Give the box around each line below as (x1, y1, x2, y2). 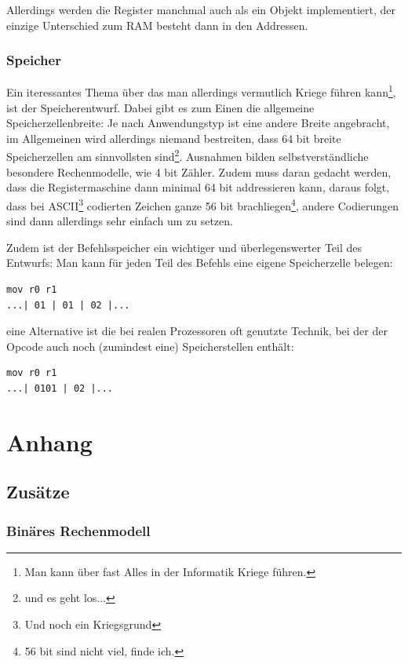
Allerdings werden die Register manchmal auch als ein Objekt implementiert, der (6, 2, 396, 17)
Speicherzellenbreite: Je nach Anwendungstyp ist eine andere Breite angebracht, (6, 115, 390, 131)
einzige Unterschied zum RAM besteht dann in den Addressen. (6, 16, 308, 33)
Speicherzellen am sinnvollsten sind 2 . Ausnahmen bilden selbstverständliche (6, 146, 369, 165)
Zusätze (6, 480, 70, 504)
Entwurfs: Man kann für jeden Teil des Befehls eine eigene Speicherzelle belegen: (6, 254, 393, 271)
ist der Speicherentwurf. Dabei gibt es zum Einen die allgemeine (6, 99, 315, 115)
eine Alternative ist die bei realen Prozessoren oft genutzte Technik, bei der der (6, 323, 388, 339)
